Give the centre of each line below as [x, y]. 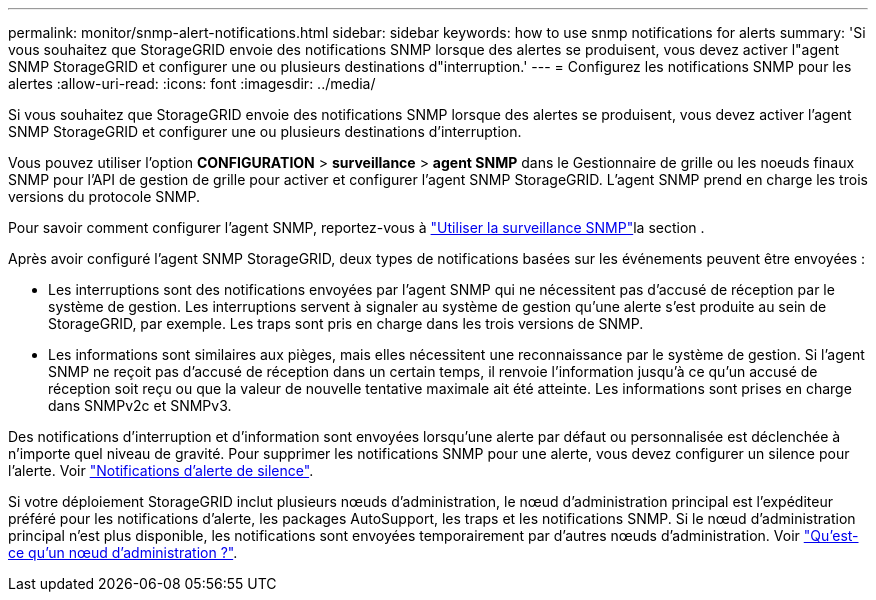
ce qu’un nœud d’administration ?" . [123, 552]
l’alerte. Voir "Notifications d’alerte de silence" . [161, 470]
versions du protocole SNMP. [104, 196]
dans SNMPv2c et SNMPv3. [140, 405]
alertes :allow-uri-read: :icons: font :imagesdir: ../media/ [192, 83]
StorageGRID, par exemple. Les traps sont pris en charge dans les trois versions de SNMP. [346, 323]
